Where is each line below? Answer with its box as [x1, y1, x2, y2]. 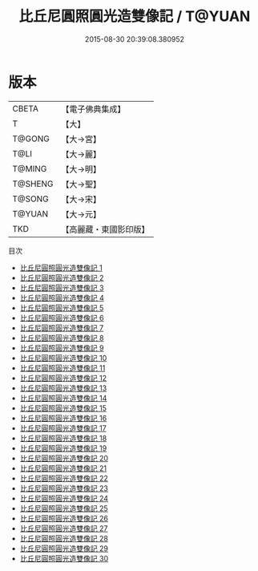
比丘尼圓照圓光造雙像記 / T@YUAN [18, 7, 251, 26]
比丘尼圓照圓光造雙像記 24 [19, 493, 109, 503]
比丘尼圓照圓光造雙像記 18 [19, 433, 107, 443]
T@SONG [12, 193, 50, 205]
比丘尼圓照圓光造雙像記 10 [19, 353, 107, 362]
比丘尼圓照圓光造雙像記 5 [19, 302, 104, 313]
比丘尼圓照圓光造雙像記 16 [19, 413, 107, 423]
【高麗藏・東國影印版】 [61, 224, 150, 235]
